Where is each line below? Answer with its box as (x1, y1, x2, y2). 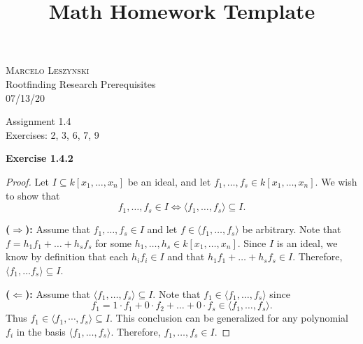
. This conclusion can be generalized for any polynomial (110, 311, 348, 325)
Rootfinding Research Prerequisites (6, 76, 156, 91)
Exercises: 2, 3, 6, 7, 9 (6, 127, 99, 142)
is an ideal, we (276, 235, 338, 250)
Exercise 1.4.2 (6, 151, 73, 165)
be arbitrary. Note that (242, 222, 341, 237)
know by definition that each (6, 249, 129, 264)
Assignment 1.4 (6, 114, 71, 128)
